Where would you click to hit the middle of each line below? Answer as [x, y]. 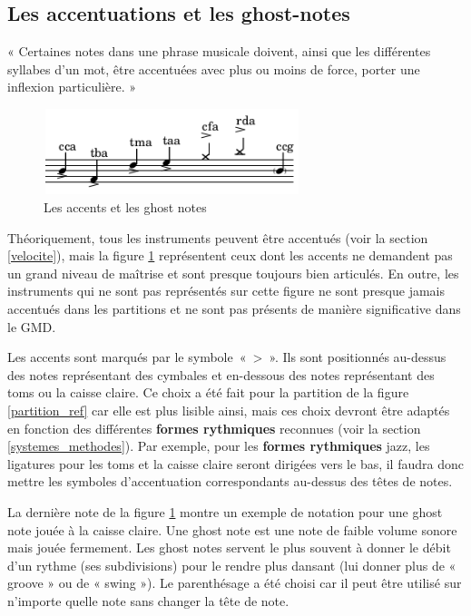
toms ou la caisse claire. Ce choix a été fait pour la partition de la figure [208, 392]
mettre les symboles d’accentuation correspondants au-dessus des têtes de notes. [230, 481]
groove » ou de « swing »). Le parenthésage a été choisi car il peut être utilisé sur [235, 583]
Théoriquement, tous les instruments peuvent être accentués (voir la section [218, 237]
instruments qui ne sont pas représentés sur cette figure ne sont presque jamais [226, 291]
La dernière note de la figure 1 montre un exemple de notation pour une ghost [225, 511]
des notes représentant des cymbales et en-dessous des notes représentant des [221, 374]
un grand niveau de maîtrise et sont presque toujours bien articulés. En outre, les [233, 273]
